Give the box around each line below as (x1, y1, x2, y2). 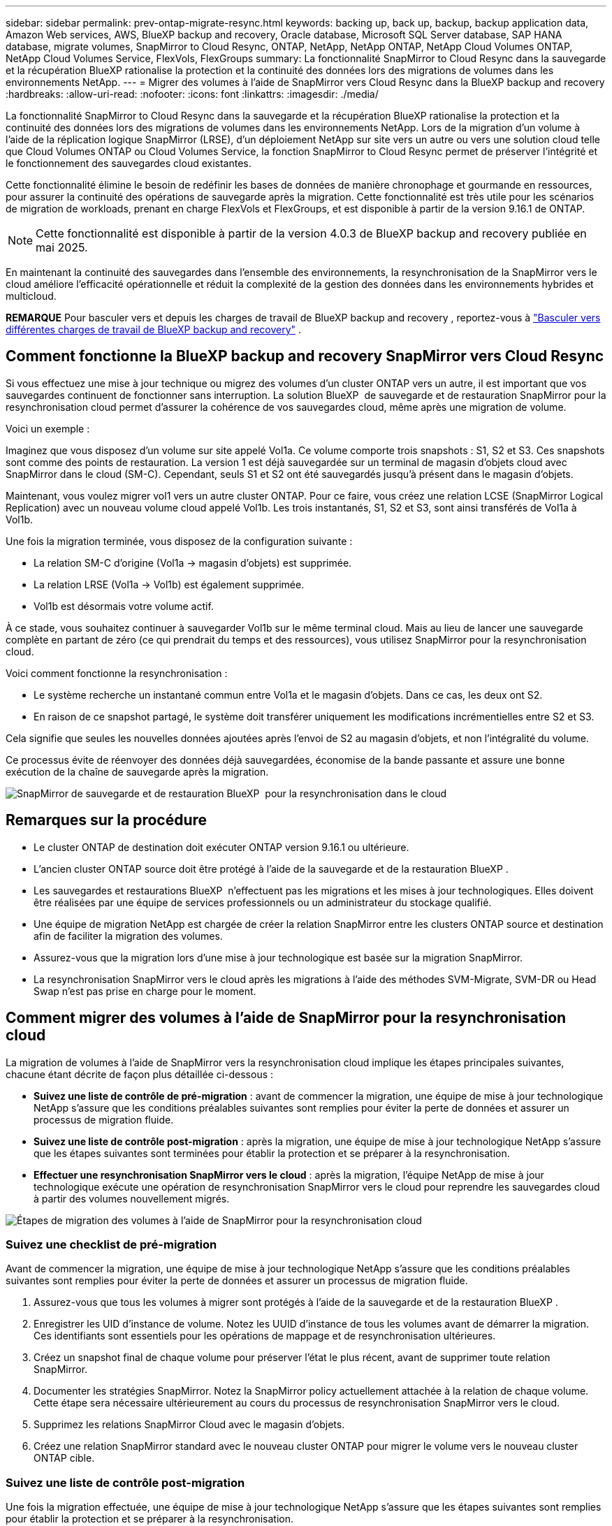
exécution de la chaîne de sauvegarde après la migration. (6, 765, 269, 778)
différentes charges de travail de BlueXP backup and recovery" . (6, 324, 302, 335)
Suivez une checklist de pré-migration (6, 1237, 217, 1251)
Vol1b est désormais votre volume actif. (34, 599, 214, 612)
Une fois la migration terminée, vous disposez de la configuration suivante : (6, 535, 353, 547)
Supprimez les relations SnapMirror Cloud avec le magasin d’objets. (34, 1418, 345, 1431)
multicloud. (6, 290, 57, 302)
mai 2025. (36, 240, 88, 254)
